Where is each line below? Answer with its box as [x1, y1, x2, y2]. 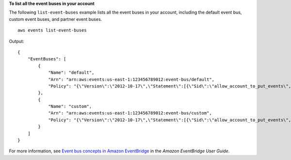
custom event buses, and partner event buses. [9, 16, 102, 22]
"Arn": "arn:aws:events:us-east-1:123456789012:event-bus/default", [48, 76, 215, 82]
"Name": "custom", [48, 104, 92, 109]
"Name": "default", [48, 70, 95, 75]
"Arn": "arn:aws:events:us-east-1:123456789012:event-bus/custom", [48, 110, 212, 116]
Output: [9, 38, 24, 44]
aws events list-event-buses [17, 28, 87, 33]
